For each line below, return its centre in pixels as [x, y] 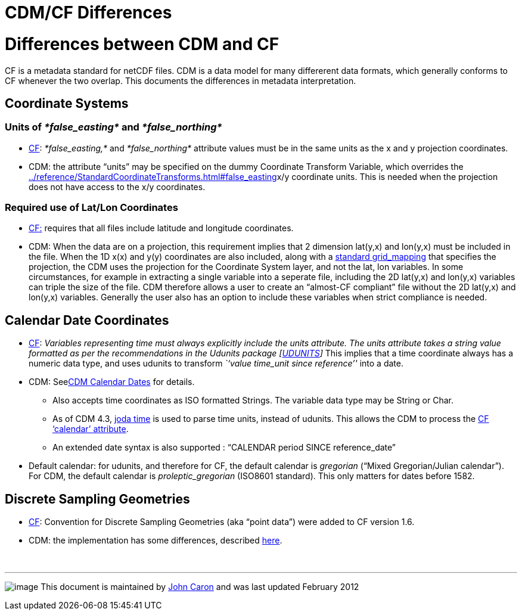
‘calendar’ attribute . [91, 429]
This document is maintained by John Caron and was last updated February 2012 [200, 587]
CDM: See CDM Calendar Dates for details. [112, 382]
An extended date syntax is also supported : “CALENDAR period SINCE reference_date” [224, 448]
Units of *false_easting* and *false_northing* [114, 127]
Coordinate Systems [67, 103]
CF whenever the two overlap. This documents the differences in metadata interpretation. [181, 80]
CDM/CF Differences [88, 13]
